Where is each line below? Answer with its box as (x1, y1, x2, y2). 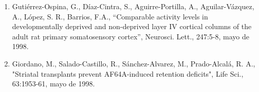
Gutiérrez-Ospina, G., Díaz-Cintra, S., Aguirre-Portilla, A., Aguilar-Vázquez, (12, 1, 254, 11)
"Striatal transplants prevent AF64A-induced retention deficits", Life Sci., (12, 68, 244, 79)
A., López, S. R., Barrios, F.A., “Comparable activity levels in (12, 11, 208, 21)
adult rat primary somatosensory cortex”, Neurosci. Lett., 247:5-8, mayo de (12, 31, 249, 41)
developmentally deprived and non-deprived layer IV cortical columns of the (12, 21, 252, 32)
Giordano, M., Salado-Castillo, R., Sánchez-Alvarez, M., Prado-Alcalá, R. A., (12, 58, 255, 68)
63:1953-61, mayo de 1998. (12, 78, 95, 89)
